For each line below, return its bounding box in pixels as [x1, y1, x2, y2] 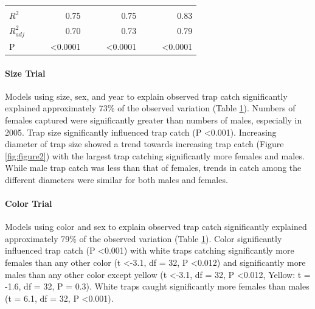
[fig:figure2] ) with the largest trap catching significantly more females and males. [5, 149, 305, 162]
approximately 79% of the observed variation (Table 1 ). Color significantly [5, 232, 282, 245]
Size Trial [5, 66, 46, 79]
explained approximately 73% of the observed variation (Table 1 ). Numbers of [5, 102, 296, 114]
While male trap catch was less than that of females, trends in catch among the [5, 161, 302, 174]
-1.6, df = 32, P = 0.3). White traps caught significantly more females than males [5, 280, 310, 293]
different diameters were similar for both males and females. [5, 173, 228, 186]
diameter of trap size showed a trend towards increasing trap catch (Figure [5, 137, 284, 150]
